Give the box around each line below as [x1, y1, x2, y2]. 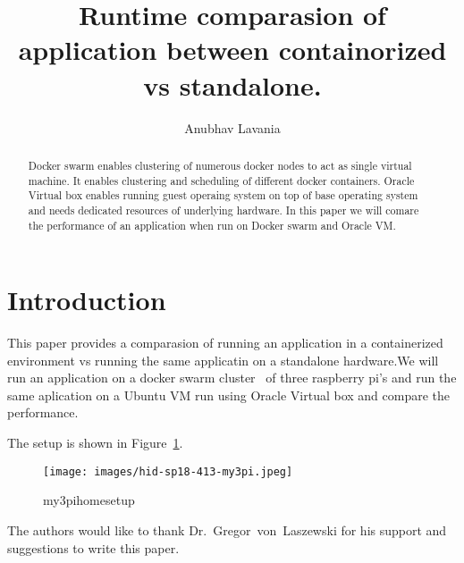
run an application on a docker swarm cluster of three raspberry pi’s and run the [7, 368, 457, 387]
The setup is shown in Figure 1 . [7, 433, 183, 452]
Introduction [7, 281, 166, 318]
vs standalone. [143, 66, 322, 103]
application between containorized [18, 31, 447, 68]
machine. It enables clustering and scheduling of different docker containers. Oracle [28, 172, 415, 188]
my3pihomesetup [43, 491, 135, 509]
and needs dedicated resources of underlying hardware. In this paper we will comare [28, 202, 419, 217]
